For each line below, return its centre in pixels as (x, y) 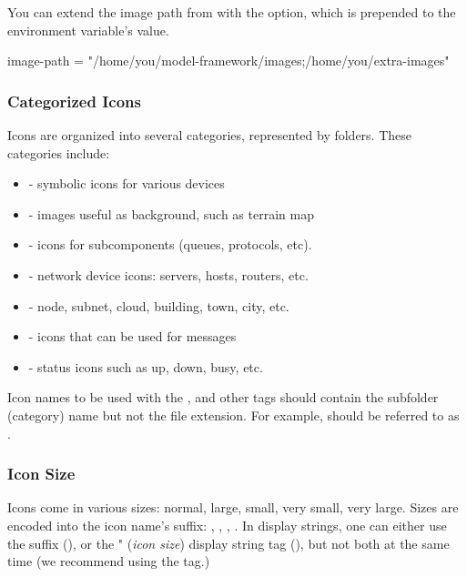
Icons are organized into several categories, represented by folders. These (210, 135)
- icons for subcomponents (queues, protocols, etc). (170, 244)
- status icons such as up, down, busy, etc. (146, 366)
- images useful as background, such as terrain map (171, 213)
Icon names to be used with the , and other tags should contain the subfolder (223, 397)
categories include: (59, 152)
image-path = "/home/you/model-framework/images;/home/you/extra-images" (228, 61)
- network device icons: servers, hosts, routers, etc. (168, 274)
